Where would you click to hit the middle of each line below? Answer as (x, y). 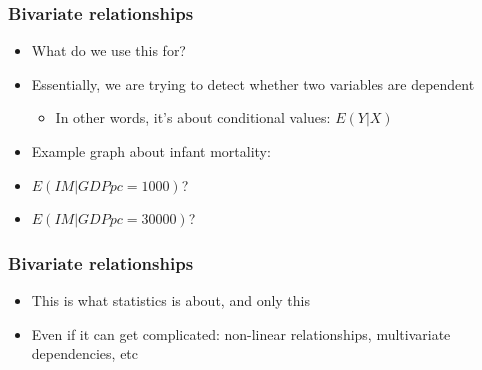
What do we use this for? (108, 50)
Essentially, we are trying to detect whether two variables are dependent (253, 83)
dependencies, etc (85, 353)
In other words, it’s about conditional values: (193, 117)
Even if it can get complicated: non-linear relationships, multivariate (241, 333)
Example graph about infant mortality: (151, 151)
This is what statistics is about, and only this (171, 300)
